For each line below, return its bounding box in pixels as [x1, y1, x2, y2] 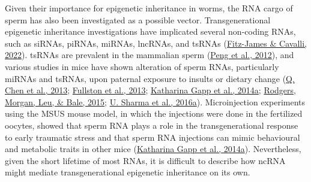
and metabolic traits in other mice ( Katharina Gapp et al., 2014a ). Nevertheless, [5, 142, 301, 155]
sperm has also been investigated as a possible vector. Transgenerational [5, 13, 271, 26]
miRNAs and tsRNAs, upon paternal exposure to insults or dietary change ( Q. [5, 72, 295, 84]
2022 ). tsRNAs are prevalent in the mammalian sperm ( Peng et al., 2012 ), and [5, 48, 294, 61]
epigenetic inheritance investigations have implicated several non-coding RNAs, [5, 25, 296, 38]
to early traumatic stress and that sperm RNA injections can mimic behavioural [5, 131, 300, 143]
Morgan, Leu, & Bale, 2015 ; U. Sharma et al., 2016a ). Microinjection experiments [5, 95, 306, 108]
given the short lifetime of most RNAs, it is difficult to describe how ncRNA [5, 154, 286, 166]
